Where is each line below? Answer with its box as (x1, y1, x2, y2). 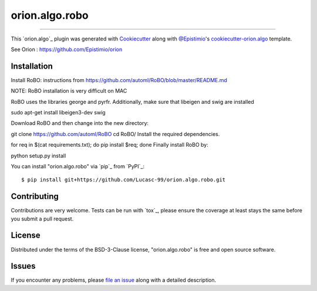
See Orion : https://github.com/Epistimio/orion (11, 46, 123, 53)
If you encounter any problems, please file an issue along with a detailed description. (11, 276, 217, 284)
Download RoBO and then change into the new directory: (11, 120, 149, 127)
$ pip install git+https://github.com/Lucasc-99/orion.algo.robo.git (21, 177, 226, 183)
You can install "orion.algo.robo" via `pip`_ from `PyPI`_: (11, 163, 145, 170)
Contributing (11, 191, 59, 202)
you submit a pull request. (11, 215, 74, 222)
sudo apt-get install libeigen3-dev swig (11, 109, 106, 116)
